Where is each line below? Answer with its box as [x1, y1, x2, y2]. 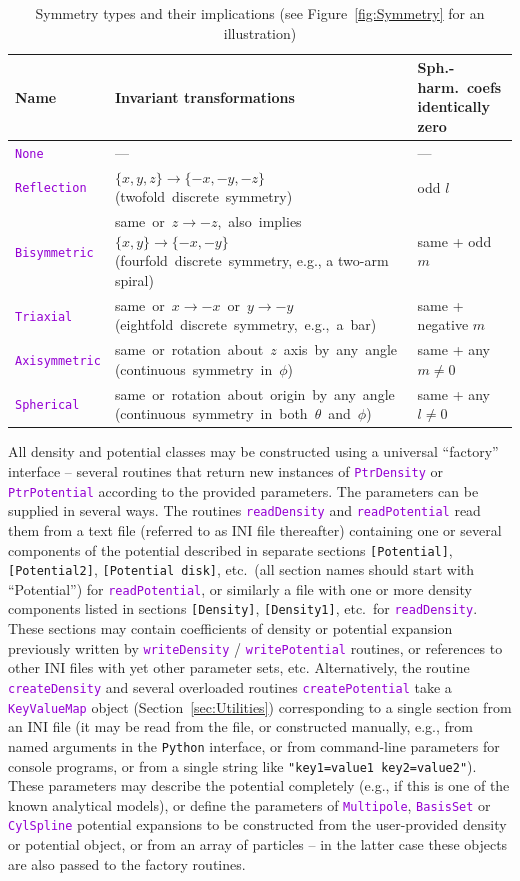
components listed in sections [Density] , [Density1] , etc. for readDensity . [8, 598, 478, 619]
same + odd [417, 230, 492, 251]
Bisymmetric [15, 245, 94, 260]
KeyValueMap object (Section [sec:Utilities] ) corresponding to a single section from [8, 696, 512, 717]
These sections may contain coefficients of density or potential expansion [8, 618, 453, 639]
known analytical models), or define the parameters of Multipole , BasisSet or [8, 794, 491, 815]
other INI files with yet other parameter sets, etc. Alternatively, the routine [8, 657, 470, 678]
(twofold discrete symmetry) [114, 186, 293, 207]
